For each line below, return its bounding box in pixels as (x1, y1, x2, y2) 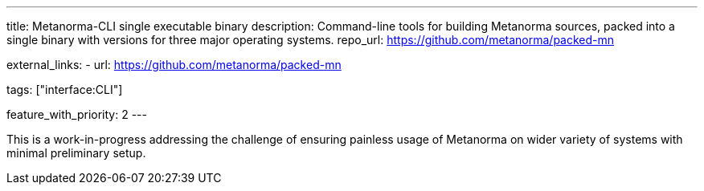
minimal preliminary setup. (6, 146, 146, 160)
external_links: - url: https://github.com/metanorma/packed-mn (6, 58, 342, 71)
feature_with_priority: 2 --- (6, 108, 147, 121)
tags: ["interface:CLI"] (6, 83, 123, 96)
